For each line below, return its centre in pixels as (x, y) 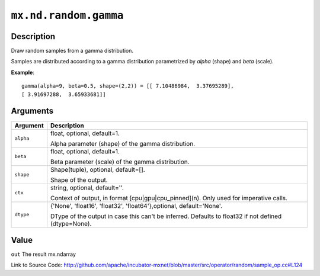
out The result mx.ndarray (44, 254)
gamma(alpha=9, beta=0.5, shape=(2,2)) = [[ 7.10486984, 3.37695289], (128, 86)
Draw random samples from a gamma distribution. (72, 51)
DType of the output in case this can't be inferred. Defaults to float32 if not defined (166, 216)
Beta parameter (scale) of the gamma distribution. (120, 162)
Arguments (32, 111)
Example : (23, 72)
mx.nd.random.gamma (67, 15)
